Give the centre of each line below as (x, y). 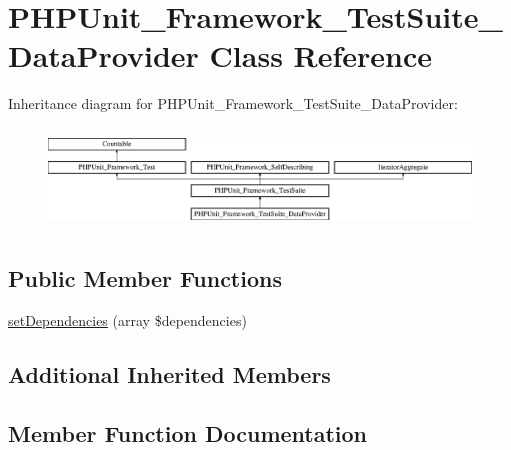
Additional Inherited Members (169, 373)
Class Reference (321, 55)
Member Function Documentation (188, 432)
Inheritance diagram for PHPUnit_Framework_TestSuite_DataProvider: (233, 103)
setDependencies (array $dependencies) (127, 319)
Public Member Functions (145, 278)
